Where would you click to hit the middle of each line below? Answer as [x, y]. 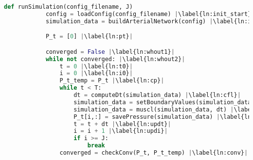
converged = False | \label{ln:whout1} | [110, 52]
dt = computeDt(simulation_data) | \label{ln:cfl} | [157, 95]
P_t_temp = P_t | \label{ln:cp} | [112, 81]
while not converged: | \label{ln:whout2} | [115, 59]
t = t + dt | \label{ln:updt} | [122, 124]
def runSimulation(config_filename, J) [68, 7]
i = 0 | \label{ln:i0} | [96, 73]
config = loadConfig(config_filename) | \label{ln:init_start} [148, 14]
